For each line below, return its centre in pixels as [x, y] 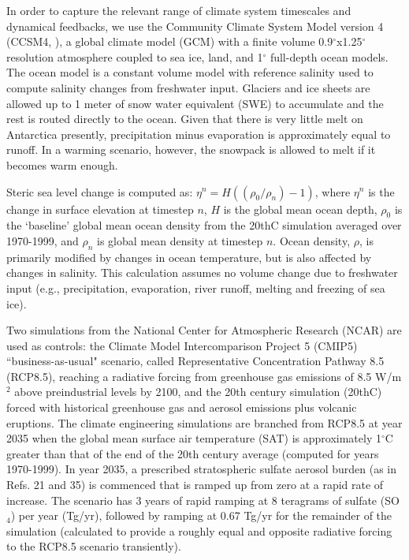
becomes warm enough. [62, 164]
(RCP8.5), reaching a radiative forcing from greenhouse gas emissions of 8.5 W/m [204, 376]
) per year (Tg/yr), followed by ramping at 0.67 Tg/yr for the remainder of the [201, 515]
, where [333, 191]
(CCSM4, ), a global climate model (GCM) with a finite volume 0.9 [170, 41]
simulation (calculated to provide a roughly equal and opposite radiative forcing [199, 530]
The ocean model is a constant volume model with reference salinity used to [190, 72]
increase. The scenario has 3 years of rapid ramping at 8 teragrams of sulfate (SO [203, 500]
